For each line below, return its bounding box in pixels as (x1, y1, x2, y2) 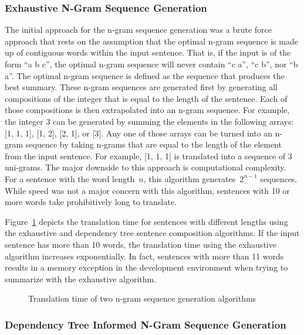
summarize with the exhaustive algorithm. (5, 272, 157, 285)
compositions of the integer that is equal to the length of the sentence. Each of (5, 92, 288, 104)
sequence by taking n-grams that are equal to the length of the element (25, 138, 282, 151)
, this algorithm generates (143, 172, 236, 184)
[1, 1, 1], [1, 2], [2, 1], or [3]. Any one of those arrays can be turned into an (5, 127, 273, 139)
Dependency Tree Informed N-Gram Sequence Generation (5, 317, 286, 331)
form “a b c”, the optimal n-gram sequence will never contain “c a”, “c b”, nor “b (5, 58, 298, 70)
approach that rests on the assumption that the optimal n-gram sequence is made (5, 35, 298, 47)
